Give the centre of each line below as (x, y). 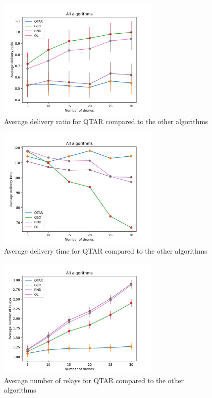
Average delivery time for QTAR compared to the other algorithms (106, 250)
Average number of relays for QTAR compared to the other (94, 380)
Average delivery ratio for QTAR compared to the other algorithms (106, 121)
